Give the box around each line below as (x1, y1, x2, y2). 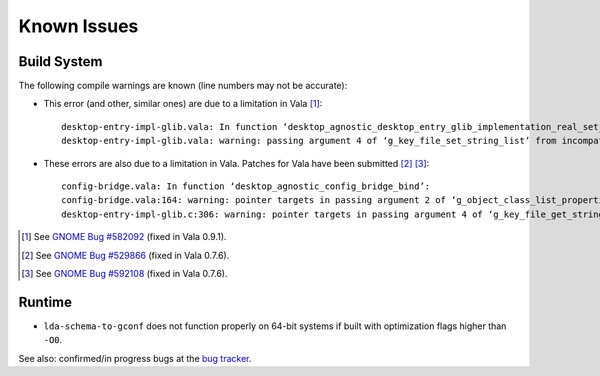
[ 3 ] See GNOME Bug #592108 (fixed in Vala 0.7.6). (21, 267, 229, 279)
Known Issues (18, 15, 139, 37)
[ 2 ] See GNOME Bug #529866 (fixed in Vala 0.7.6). (21, 249, 230, 261)
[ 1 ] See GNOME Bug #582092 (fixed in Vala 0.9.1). (21, 231, 227, 243)
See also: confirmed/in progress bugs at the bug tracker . (18, 352, 252, 364)
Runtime (18, 293, 72, 310)
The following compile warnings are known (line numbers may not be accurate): (18, 80, 348, 92)
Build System (18, 53, 103, 70)
